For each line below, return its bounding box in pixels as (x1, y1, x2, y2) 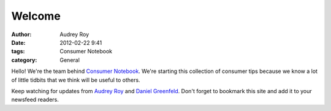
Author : (11, 31, 32, 38)
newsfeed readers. (11, 96, 59, 104)
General (59, 56, 80, 64)
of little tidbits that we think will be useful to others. (11, 76, 140, 83)
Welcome (11, 9, 61, 23)
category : (11, 56, 37, 64)
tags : (11, 48, 25, 55)
